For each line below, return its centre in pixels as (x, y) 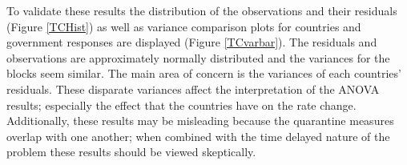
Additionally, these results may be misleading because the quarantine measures (200, 121)
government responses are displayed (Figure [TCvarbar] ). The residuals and (192, 42)
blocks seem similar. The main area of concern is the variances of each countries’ (204, 73)
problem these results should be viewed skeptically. (131, 152)
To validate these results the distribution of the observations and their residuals (202, 10)
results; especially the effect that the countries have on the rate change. (181, 105)
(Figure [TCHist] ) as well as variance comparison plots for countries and (184, 26)
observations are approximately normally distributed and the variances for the (198, 57)
